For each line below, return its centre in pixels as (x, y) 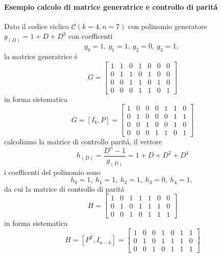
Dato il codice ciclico (36, 26)
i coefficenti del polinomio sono (52, 172)
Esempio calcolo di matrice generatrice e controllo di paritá (111, 6)
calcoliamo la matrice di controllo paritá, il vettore (83, 142)
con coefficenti (91, 36)
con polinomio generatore (168, 26)
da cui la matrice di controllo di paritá (64, 188)
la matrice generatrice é (41, 56)
